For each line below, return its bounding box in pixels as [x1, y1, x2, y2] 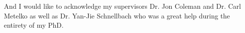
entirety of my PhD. [4, 20, 64, 30]
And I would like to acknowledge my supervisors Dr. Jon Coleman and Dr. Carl [4, 1, 241, 11]
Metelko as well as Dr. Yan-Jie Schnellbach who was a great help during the [4, 10, 230, 20]
